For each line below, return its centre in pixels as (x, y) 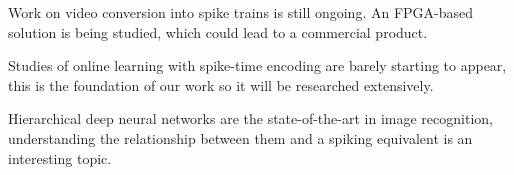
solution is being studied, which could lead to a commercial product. (218, 31)
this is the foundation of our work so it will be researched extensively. (221, 84)
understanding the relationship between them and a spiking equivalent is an (240, 137)
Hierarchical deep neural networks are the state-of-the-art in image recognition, (250, 118)
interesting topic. (60, 157)
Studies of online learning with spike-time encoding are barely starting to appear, (257, 65)
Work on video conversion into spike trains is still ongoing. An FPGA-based (241, 12)
